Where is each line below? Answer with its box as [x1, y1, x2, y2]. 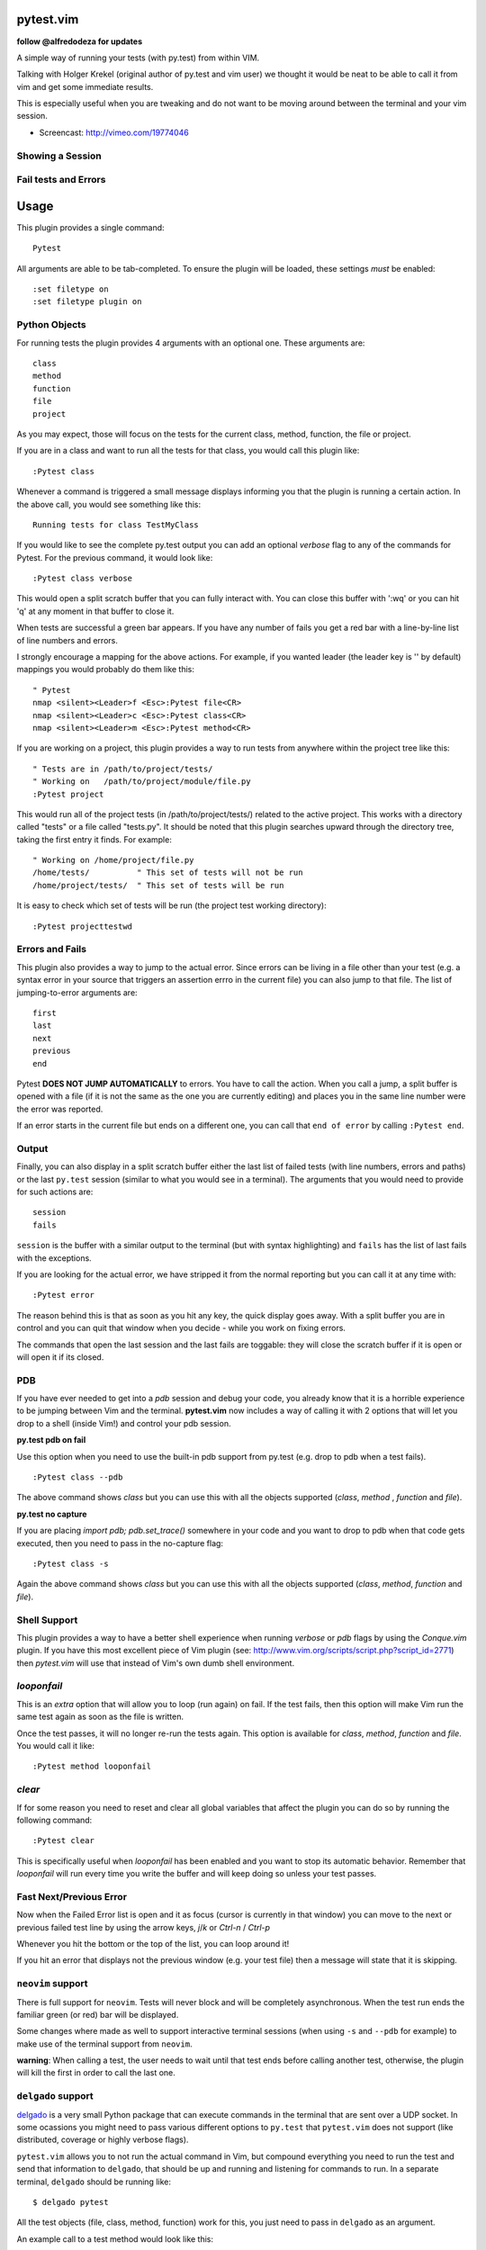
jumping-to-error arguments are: [16, 986, 139, 998]
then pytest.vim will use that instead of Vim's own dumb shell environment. [16, 1657, 295, 1669]
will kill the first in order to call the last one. [16, 2067, 175, 2078]
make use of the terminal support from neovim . [16, 2038, 193, 2049]
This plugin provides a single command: [16, 221, 166, 233]
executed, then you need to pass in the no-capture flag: [16, 1537, 224, 1548]
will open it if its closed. [16, 1351, 104, 1363]
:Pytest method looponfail [32, 1761, 152, 1772]
